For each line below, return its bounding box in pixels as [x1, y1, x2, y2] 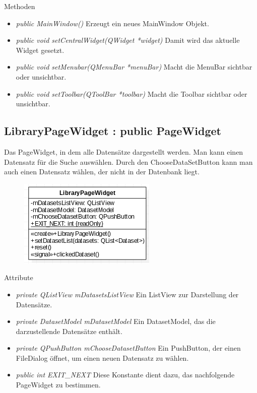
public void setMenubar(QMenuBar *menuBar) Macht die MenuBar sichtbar [16, 61, 252, 72]
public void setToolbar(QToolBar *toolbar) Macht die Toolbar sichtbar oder [16, 88, 247, 99]
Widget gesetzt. [16, 44, 65, 55]
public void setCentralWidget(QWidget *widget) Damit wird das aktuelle [16, 35, 240, 45]
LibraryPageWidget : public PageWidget [4, 123, 221, 139]
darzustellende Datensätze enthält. [16, 325, 122, 336]
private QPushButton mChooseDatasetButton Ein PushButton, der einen [16, 343, 241, 353]
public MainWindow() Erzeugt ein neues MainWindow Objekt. [16, 18, 209, 28]
